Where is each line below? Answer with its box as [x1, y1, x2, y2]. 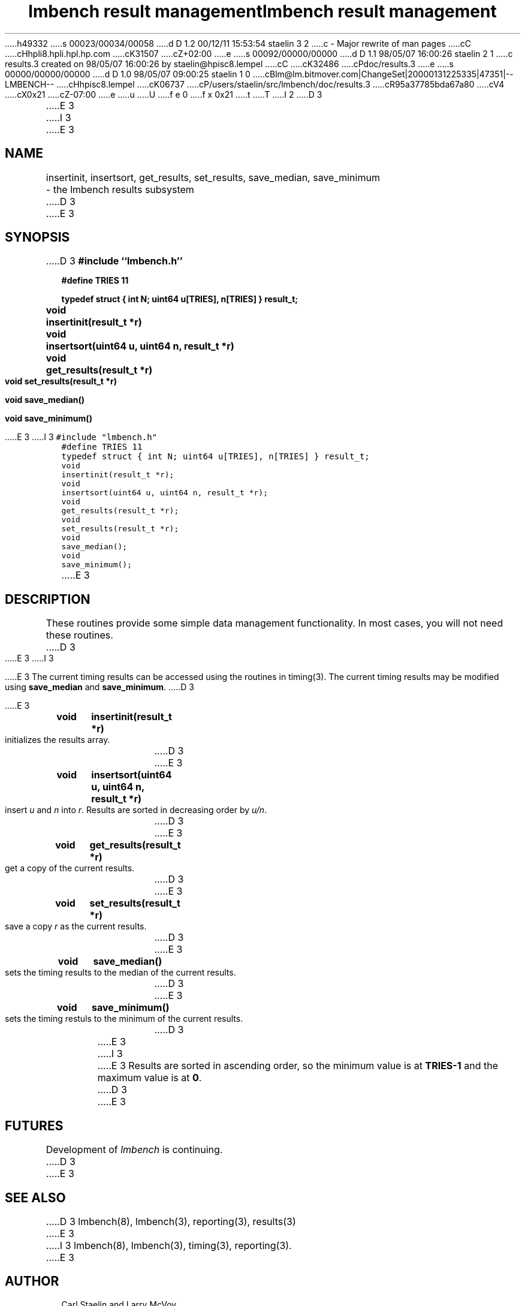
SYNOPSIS [5, 230, 70, 245]
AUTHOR [5, 1274, 59, 1289]
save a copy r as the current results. [5, 921, 147, 932]
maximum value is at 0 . [97, 1072, 202, 1084]
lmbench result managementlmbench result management [28, 1, 497, 22]
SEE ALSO [5, 1190, 66, 1205]
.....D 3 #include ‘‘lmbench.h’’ [46, 255, 183, 267]
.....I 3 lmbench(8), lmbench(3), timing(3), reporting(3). [46, 1239, 292, 1251]
